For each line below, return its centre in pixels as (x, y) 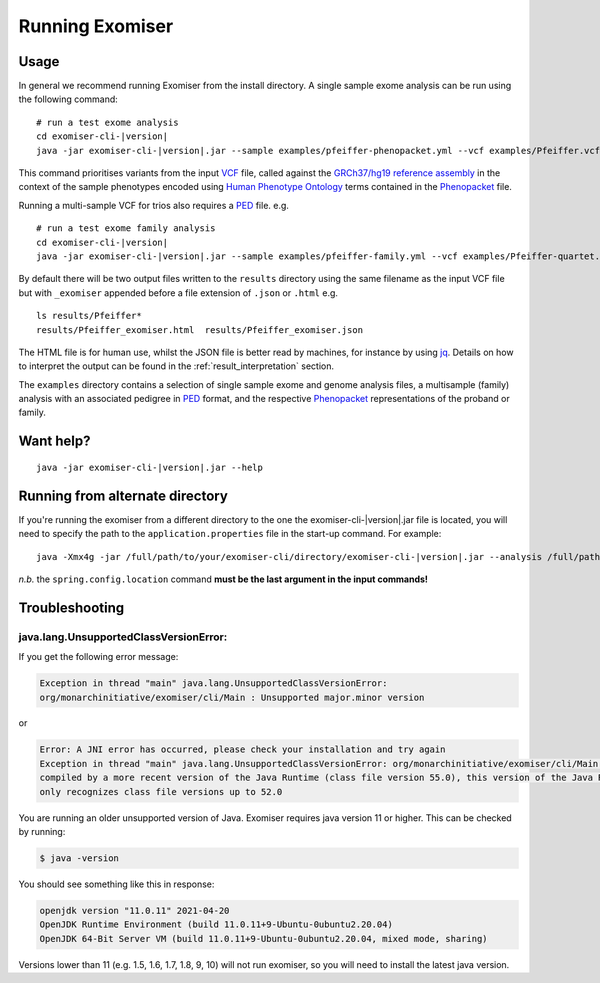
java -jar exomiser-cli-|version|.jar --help (150, 467)
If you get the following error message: (98, 657)
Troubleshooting (71, 607)
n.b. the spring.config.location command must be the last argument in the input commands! (223, 579)
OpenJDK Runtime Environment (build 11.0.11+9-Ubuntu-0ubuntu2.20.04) (216, 924)
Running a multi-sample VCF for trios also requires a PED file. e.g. (154, 205)
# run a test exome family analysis (126, 228)
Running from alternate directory (123, 495)
